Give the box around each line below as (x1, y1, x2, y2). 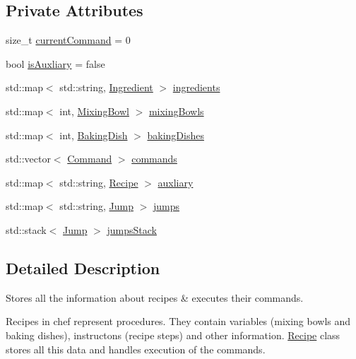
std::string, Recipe (59, 175, 138, 189)
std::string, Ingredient (59, 80, 153, 95)
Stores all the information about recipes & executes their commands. (6, 290, 304, 305)
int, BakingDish (59, 127, 128, 142)
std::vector (6, 151, 51, 166)
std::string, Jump (59, 199, 133, 213)
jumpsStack (107, 222, 157, 237)
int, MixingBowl (59, 103, 129, 118)
